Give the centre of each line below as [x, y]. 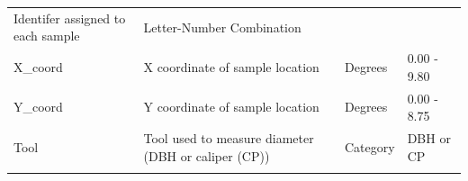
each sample [47, 36]
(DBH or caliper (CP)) [207, 155]
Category [369, 146]
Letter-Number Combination [222, 27]
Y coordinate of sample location [231, 107]
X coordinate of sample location [231, 66]
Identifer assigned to [70, 18]
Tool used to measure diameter [229, 138]
